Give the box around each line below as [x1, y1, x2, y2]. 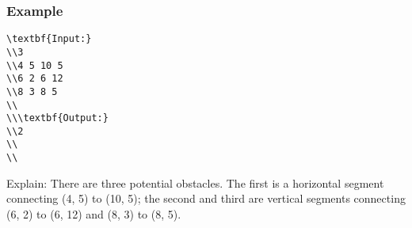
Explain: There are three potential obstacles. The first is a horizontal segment [6, 174, 384, 191]
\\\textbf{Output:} [6, 112, 109, 124]
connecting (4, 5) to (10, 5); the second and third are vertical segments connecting [6, 190, 406, 207]
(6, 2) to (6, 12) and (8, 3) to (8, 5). [6, 205, 181, 222]
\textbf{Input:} [6, 33, 92, 45]
